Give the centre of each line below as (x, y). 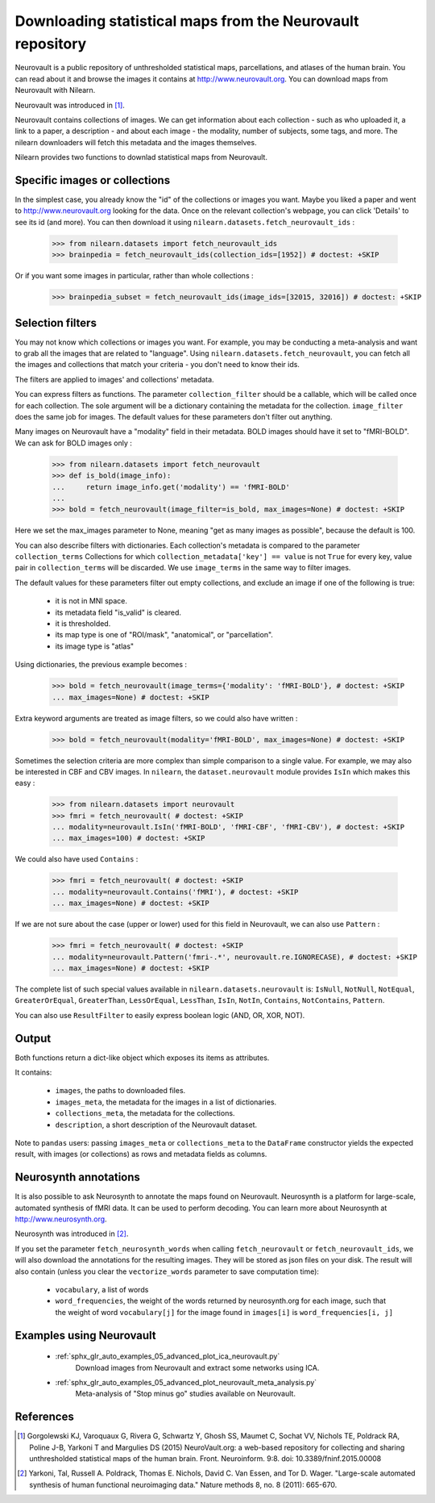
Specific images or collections (93, 180)
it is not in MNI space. (91, 601)
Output (33, 1038)
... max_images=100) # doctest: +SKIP (128, 838)
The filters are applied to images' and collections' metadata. (114, 379)
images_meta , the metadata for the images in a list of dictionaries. (166, 1102)
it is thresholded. (83, 624)
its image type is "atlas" (95, 646)
